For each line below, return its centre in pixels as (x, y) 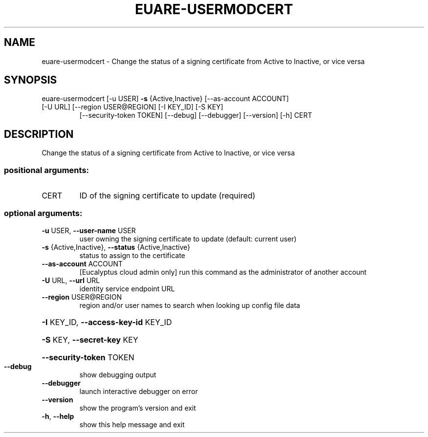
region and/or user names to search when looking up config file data (190, 305)
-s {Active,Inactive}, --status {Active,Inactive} (116, 247)
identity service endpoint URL (127, 288)
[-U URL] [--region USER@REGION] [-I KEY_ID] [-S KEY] (132, 107)
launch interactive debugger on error (139, 391)
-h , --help (58, 416)
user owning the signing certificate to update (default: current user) (188, 239)
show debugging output (118, 374)
